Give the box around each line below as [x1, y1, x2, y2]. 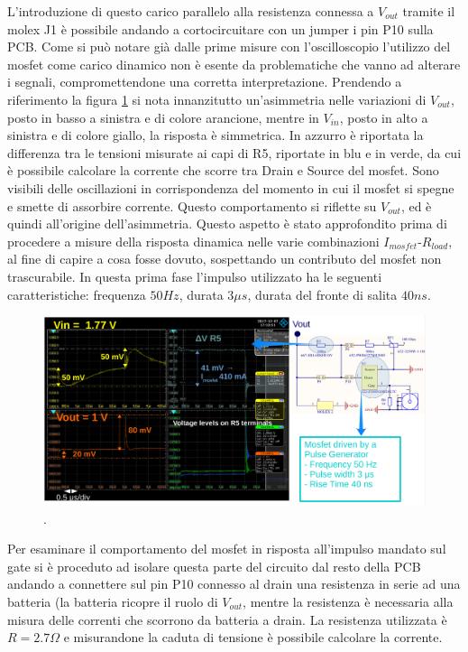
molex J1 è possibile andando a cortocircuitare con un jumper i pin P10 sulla [7, 19, 434, 38]
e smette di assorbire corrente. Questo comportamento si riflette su [7, 196, 377, 215]
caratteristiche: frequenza [7, 284, 146, 303]
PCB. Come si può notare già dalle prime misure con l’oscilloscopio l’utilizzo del [7, 37, 451, 56]
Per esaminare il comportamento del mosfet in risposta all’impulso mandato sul [7, 539, 446, 558]
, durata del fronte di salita [247, 284, 398, 303]
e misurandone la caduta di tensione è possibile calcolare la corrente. [63, 628, 443, 647]
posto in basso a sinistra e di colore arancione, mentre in [7, 107, 319, 126]
